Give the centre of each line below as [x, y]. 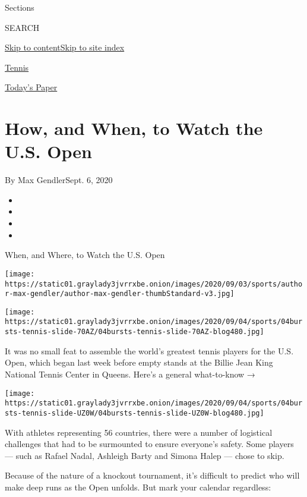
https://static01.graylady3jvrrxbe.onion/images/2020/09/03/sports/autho [154, 284]
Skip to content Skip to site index [65, 47]
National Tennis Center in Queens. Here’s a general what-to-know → [130, 374]
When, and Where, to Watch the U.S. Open [85, 255]
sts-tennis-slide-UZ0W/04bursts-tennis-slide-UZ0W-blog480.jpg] [134, 413]
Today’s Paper [31, 87]
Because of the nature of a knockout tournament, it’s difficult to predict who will [152, 475]
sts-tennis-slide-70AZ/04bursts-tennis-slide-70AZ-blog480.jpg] [134, 332]
